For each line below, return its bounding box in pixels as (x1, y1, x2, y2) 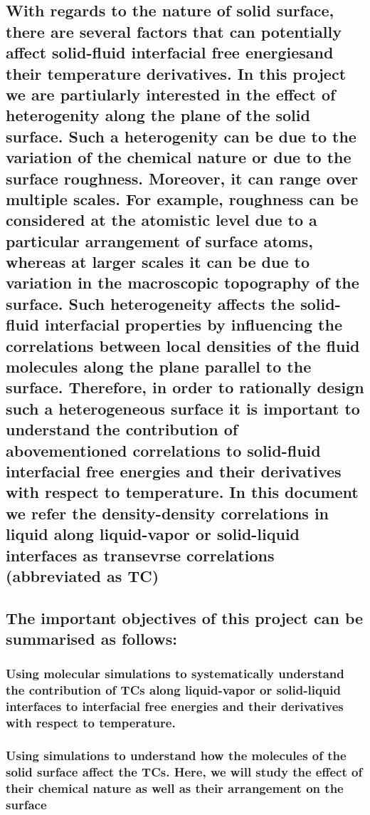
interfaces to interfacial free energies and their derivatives (6, 697, 344, 715)
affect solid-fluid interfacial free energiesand (6, 41, 334, 63)
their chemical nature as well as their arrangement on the (6, 779, 344, 796)
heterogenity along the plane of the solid (6, 104, 310, 126)
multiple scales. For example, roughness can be (6, 187, 359, 209)
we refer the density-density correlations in (6, 502, 329, 524)
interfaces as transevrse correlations (6, 544, 275, 566)
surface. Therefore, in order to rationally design (6, 376, 364, 398)
